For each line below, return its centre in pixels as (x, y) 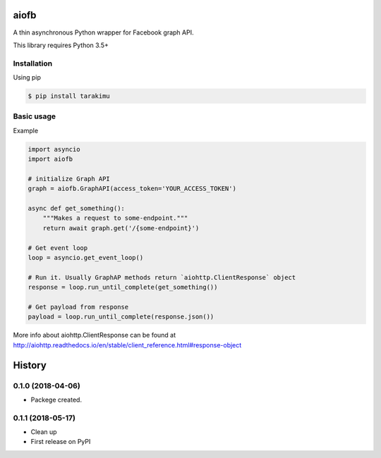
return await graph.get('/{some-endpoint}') (121, 228)
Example (26, 130)
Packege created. (56, 400)
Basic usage (35, 116)
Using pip (27, 78)
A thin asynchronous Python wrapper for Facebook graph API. (103, 32)
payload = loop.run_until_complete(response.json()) (121, 317)
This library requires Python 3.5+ (61, 45)
